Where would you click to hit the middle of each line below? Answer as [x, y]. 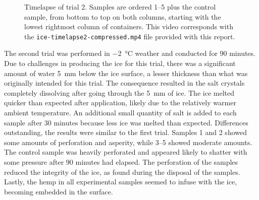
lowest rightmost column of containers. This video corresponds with [129, 26]
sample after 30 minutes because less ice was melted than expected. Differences [126, 122]
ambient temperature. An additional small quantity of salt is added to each [120, 112]
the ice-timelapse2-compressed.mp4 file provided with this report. [130, 36]
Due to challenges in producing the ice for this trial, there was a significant [120, 63]
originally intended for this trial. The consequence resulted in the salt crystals [124, 83]
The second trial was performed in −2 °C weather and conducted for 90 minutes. [130, 53]
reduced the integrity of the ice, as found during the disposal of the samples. [122, 172]
